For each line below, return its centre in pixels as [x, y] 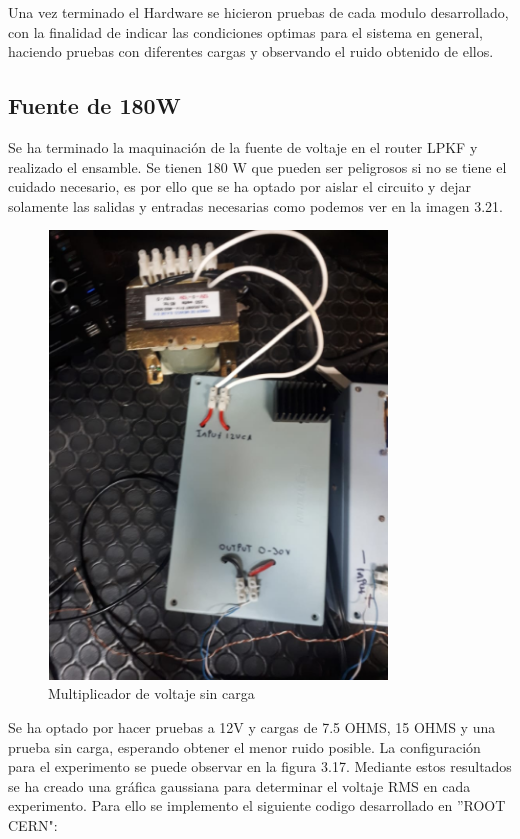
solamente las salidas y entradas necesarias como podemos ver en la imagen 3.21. [255, 205]
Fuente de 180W [94, 105]
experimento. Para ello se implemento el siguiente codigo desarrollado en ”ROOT [257, 805]
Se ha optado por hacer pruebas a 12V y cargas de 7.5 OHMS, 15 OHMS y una [252, 726]
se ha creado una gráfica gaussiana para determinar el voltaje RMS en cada [239, 785]
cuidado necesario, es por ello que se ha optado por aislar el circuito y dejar [239, 186]
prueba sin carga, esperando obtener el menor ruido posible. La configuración [244, 746]
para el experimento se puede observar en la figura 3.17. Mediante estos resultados [260, 766]
